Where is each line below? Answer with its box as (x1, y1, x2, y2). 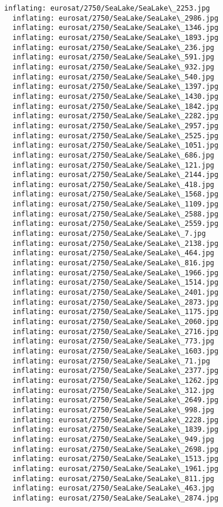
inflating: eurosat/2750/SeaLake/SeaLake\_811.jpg (12, 474, 214, 483)
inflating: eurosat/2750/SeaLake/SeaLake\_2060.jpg (12, 318, 219, 326)
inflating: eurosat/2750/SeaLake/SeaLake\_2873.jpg (12, 298, 219, 306)
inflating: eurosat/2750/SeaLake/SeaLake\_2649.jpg (12, 396, 219, 405)
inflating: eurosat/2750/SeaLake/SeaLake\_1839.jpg (12, 425, 219, 434)
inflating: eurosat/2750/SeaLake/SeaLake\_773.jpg (12, 337, 214, 346)
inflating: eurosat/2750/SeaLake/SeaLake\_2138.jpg (12, 239, 219, 248)
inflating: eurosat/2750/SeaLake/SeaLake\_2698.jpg (12, 445, 219, 453)
